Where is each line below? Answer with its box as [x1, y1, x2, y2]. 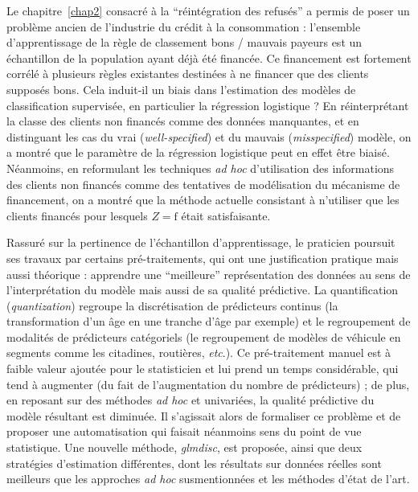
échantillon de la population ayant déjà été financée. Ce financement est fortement [6, 49, 412, 66]
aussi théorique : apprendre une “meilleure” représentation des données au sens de [6, 265, 411, 282]
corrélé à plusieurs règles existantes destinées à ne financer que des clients [6, 65, 369, 82]
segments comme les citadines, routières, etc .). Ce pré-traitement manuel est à [6, 344, 391, 361]
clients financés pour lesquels [6, 207, 148, 223]
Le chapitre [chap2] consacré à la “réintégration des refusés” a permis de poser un [6, 2, 410, 18]
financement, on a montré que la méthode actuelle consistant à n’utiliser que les [6, 191, 400, 208]
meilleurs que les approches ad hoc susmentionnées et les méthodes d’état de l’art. [6, 470, 410, 487]
